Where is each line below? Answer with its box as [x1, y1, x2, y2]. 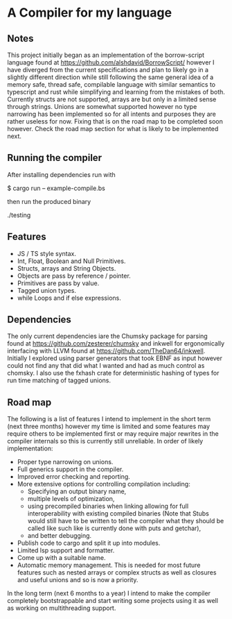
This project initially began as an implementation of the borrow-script [7, 51, 205, 59]
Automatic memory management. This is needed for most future [17, 561, 201, 570]
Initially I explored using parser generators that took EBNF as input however [7, 354, 223, 362]
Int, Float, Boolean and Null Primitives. [17, 257, 126, 265]
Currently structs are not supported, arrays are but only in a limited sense [7, 95, 217, 103]
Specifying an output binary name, [27, 487, 127, 495]
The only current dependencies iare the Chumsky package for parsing [7, 332, 208, 341]
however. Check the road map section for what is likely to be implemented [7, 125, 219, 133]
